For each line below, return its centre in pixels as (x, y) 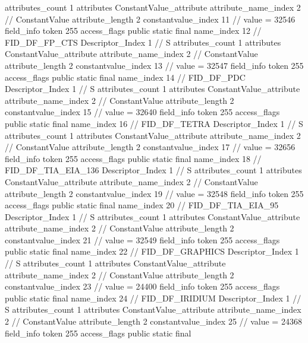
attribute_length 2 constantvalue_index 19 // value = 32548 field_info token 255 (154, 193)
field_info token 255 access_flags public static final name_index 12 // (133, 31)
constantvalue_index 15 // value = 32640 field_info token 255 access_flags (142, 112)
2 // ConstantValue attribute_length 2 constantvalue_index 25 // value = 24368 (153, 321)
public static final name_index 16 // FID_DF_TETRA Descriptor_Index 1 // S (154, 123)
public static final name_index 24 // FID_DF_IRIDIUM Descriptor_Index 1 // (153, 298)
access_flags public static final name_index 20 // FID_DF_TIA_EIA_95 (142, 205)
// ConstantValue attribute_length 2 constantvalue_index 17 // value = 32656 (150, 147)
